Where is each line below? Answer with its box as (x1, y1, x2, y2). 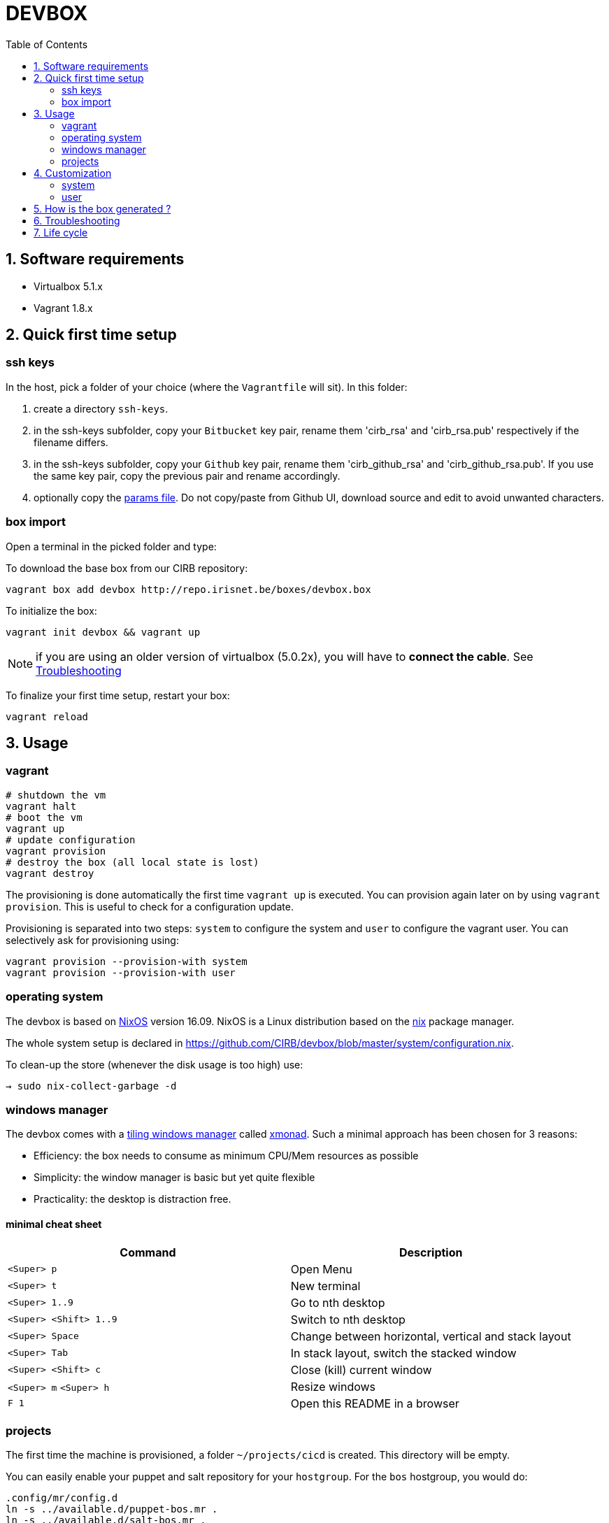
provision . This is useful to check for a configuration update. (6, 900, 294, 913)
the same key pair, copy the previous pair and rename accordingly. (34, 469, 341, 482)
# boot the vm (6, 811, 83, 823)
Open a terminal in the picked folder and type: (6, 540, 217, 552)
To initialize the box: (6, 604, 97, 617)
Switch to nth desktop (290, 1312, 406, 1327)
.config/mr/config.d (6, 1492, 118, 1504)
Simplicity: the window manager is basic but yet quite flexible (34, 1171, 315, 1184)
